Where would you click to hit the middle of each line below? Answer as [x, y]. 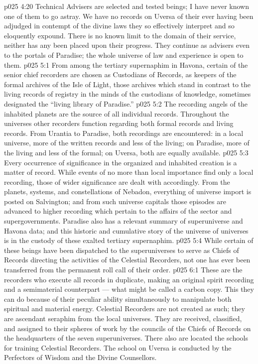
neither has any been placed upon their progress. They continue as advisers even [127, 45]
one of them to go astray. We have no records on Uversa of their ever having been [129, 16]
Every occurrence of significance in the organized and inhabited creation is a [121, 162]
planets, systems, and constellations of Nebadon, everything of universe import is [128, 191]
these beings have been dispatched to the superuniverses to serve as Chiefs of [122, 250]
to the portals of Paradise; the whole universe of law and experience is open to [124, 55]
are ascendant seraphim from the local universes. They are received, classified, [123, 318]
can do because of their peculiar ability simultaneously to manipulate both [118, 299]
